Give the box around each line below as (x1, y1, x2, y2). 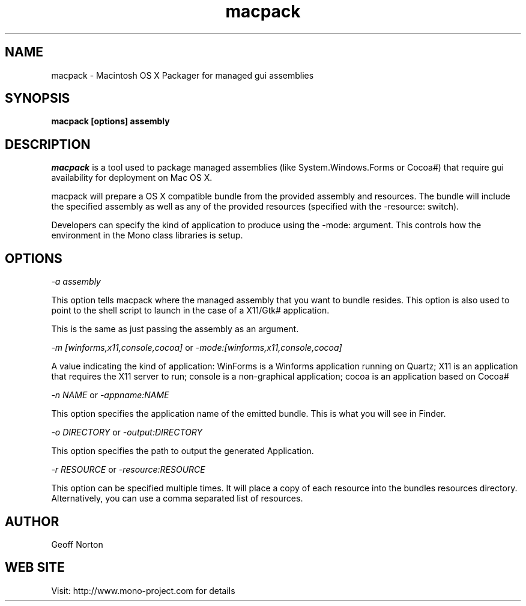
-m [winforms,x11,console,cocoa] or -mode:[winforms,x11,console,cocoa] (51, 342, 342, 353)
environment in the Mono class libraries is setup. (51, 230, 243, 241)
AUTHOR (5, 514, 59, 529)
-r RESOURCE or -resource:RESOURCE (51, 464, 205, 475)
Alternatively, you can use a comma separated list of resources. (51, 493, 303, 504)
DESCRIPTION (5, 136, 91, 152)
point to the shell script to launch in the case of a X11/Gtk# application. (51, 305, 330, 316)
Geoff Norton (51, 539, 103, 550)
